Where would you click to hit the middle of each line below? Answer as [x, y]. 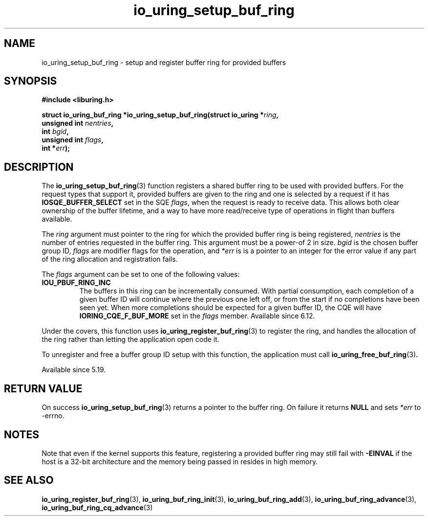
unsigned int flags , [73, 140]
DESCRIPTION [39, 167]
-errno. [53, 416]
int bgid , [55, 132]
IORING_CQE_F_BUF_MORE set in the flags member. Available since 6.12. [197, 316]
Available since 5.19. [74, 370]
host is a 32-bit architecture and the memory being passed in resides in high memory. [180, 461]
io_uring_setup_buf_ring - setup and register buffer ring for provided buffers [164, 62]
